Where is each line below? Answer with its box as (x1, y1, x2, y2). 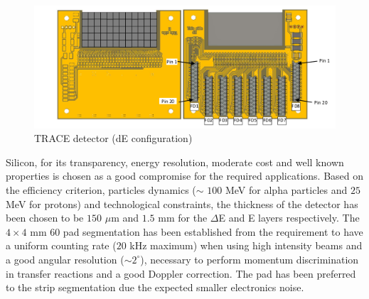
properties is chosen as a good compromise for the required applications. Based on (6, 168, 364, 183)
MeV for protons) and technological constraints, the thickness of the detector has (6, 196, 358, 211)
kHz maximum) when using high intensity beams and (129, 238, 363, 253)
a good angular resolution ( (6, 251, 124, 266)
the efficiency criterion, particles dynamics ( (6, 182, 196, 197)
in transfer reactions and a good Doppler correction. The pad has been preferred (6, 266, 356, 281)
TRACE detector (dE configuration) (34, 131, 193, 146)
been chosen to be (6, 210, 84, 225)
